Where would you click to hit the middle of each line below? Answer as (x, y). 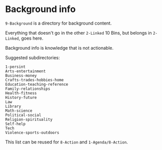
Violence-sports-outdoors (32, 132)
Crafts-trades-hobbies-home (35, 80)
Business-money (21, 76)
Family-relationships (28, 89)
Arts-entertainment (26, 71)
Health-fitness (21, 93)
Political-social (23, 115)
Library (13, 106)
